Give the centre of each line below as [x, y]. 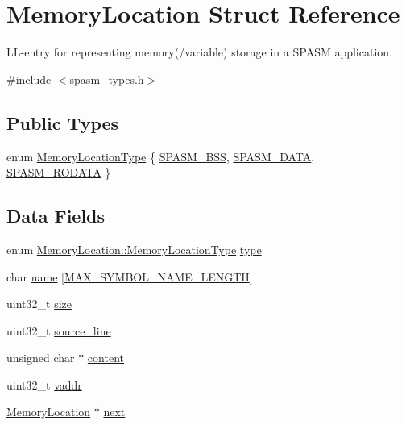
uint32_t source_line [59, 330]
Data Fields [56, 216]
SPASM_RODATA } [59, 172]
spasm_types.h [107, 79]
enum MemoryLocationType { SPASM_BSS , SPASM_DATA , [161, 156]
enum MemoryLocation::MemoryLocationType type [134, 249]
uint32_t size [39, 304]
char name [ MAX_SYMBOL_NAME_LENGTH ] [130, 276]
